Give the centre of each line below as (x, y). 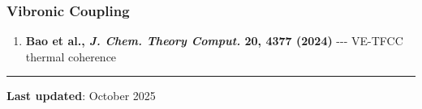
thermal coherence (71, 56)
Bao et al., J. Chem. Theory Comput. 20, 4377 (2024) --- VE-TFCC (214, 41)
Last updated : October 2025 (81, 96)
